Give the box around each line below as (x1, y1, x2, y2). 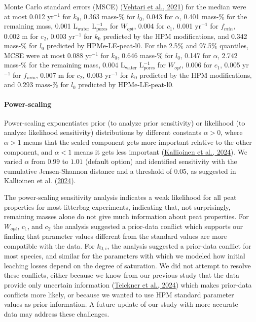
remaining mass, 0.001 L (4, 21, 77, 31)
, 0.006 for (181, 60, 212, 70)
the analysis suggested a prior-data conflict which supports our (53, 221, 243, 231)
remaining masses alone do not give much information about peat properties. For (4, 211, 249, 222)
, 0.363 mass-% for (79, 11, 135, 21)
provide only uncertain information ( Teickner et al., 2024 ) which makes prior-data (4, 280, 252, 290)
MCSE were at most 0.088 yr (4, 50, 92, 60)
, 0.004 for (134, 21, 165, 31)
